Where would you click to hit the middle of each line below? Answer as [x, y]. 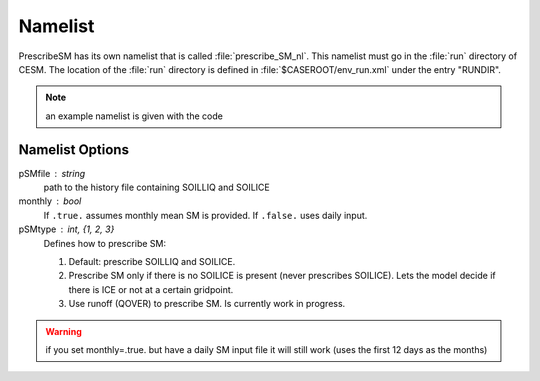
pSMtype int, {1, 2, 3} [66, 229]
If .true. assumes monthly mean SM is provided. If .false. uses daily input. [205, 215]
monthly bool [50, 201]
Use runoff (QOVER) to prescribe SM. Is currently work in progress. [207, 304]
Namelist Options [74, 149]
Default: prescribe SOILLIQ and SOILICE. [152, 261]
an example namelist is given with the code [134, 116]
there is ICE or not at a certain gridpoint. [151, 289]
